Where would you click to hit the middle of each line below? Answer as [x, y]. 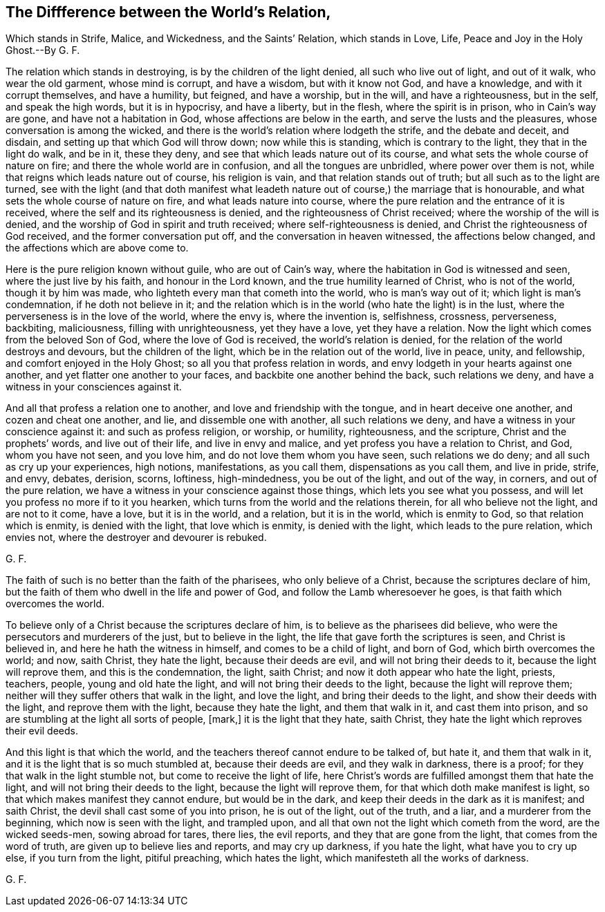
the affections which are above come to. [97, 248]
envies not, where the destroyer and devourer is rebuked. [136, 538]
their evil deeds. [42, 731]
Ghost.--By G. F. [43, 50]
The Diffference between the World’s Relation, [168, 12]
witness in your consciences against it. [94, 387]
